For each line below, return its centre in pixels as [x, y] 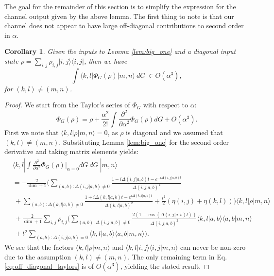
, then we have [105, 60]
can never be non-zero [213, 247]
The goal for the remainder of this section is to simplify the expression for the [120, 6]
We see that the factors [39, 247]
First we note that [32, 132]
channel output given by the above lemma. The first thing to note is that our [119, 16]
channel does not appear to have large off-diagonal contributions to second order [124, 26]
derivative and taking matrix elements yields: [71, 151]
